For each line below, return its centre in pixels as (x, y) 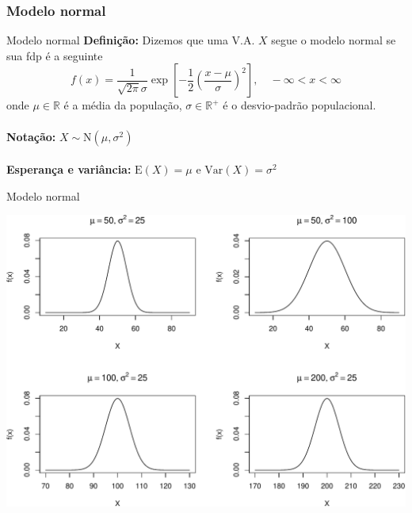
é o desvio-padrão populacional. (299, 105)
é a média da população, (123, 105)
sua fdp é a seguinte (55, 55)
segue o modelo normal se (334, 40)
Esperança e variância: (69, 169)
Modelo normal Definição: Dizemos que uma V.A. (131, 40)
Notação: (31, 136)
